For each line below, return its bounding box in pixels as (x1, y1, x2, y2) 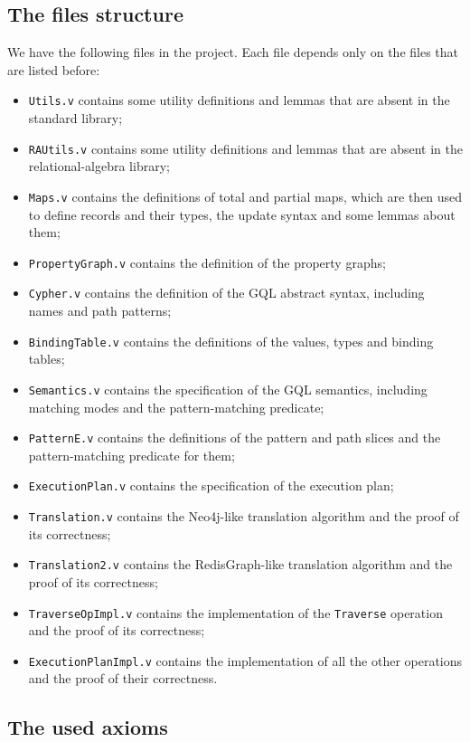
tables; (28, 349, 65, 368)
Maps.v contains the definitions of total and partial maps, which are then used (28, 186, 463, 205)
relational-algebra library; (28, 157, 170, 176)
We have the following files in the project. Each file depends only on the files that (7, 43, 459, 62)
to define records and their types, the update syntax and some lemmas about (28, 205, 456, 224)
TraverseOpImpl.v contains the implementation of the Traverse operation (28, 603, 443, 622)
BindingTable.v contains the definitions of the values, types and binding (28, 331, 434, 350)
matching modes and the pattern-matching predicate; (28, 397, 324, 416)
